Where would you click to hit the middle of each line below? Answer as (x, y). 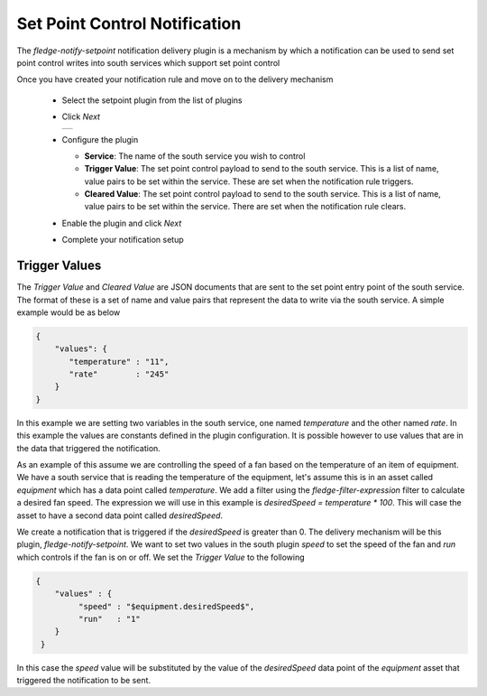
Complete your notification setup (123, 240)
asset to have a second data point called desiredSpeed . (120, 515)
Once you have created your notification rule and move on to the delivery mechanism (175, 79)
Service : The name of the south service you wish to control (195, 156)
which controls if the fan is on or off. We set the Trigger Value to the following (161, 557)
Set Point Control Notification (129, 23)
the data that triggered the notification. (89, 448)
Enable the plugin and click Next (122, 223)
